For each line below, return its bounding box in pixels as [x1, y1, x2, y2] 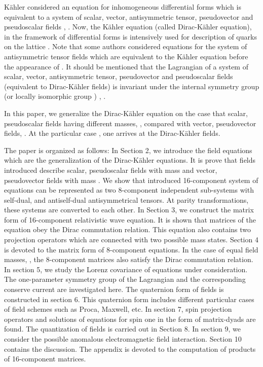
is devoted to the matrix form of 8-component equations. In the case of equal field [4, 244, 258, 254]
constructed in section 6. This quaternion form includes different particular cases [4, 293, 254, 304]
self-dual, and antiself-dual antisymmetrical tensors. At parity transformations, [4, 194, 249, 205]
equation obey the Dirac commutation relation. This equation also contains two [4, 224, 251, 235]
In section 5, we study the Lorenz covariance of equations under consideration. [4, 264, 248, 274]
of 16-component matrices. [4, 353, 86, 364]
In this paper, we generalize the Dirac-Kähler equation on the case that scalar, [4, 107, 248, 118]
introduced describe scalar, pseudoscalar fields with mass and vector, [4, 164, 217, 175]
